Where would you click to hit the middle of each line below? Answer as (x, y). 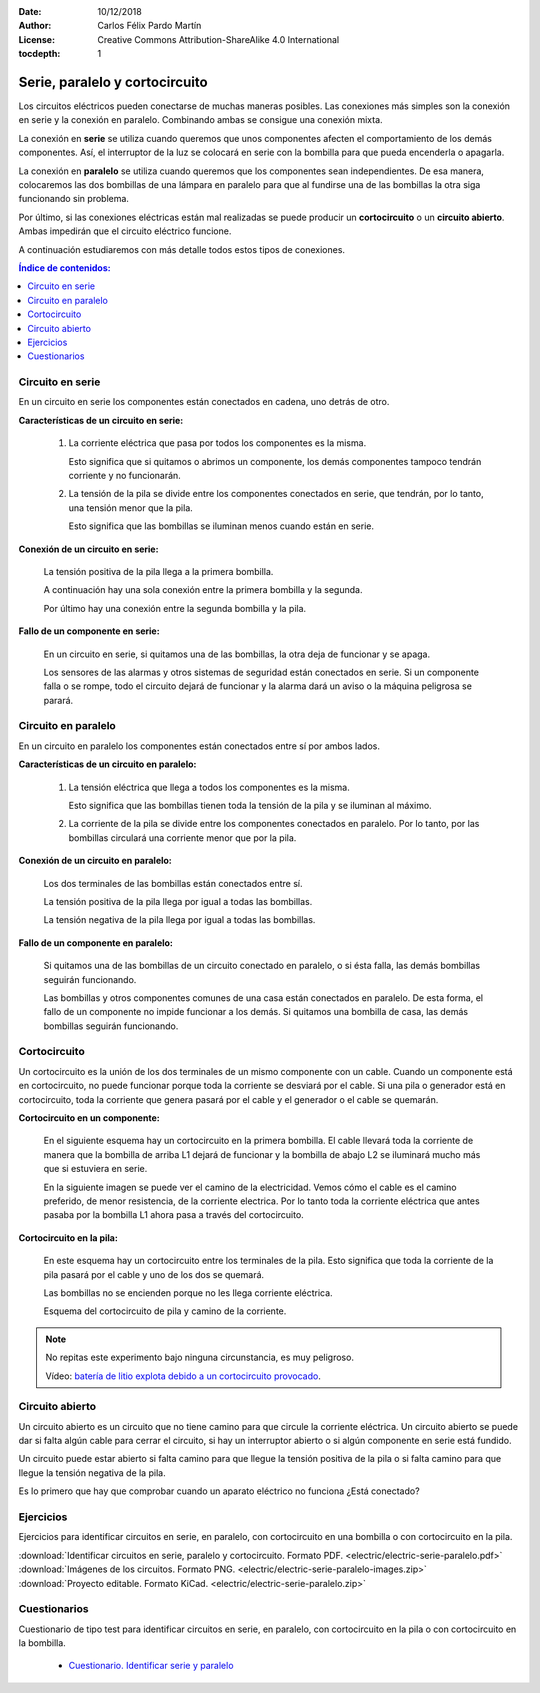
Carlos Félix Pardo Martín (149, 26)
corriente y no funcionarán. (125, 476)
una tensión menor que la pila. (131, 507)
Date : (30, 11)
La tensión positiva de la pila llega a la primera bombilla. (158, 571)
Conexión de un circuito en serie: (88, 549)
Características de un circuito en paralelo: (107, 764)
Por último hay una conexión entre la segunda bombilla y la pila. (175, 608)
